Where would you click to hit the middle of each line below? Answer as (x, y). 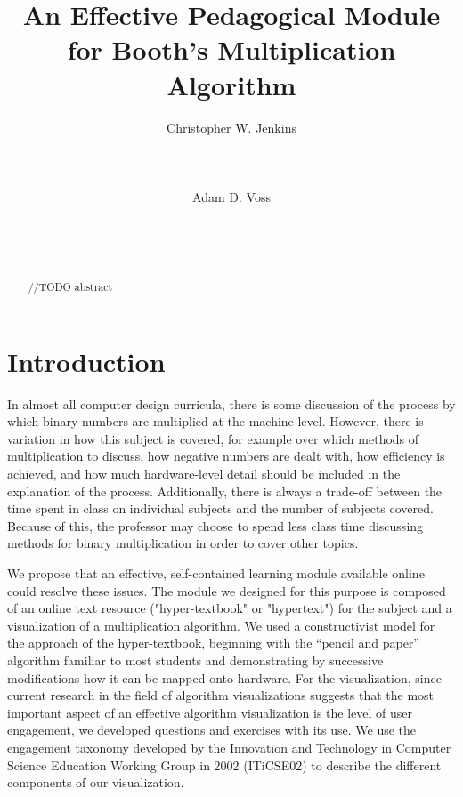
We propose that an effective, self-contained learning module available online (216, 572)
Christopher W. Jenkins (231, 127)
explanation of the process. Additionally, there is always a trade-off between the (225, 491)
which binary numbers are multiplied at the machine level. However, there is (215, 421)
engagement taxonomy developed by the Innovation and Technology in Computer (229, 747)
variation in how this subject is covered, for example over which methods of (213, 438)
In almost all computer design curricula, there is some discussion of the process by (231, 403)
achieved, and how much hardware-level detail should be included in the (204, 474)
